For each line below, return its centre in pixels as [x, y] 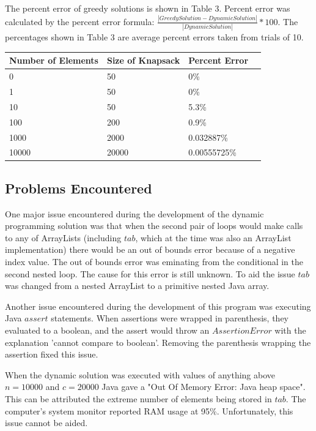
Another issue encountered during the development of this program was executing [158, 306]
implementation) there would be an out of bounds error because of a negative [150, 249]
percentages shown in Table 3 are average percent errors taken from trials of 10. [154, 37]
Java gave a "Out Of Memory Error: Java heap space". [204, 387]
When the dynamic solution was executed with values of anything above [140, 374]
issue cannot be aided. [46, 423]
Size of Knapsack [143, 60]
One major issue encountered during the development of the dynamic [134, 213]
